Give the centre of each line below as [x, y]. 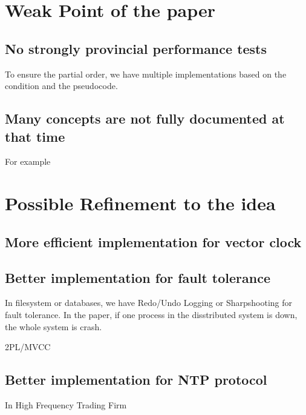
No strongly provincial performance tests [136, 48]
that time [35, 136]
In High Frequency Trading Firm [66, 404]
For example [28, 161]
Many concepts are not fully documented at [145, 118]
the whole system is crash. [54, 326]
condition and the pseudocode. [61, 86]
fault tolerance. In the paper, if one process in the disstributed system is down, [151, 314]
